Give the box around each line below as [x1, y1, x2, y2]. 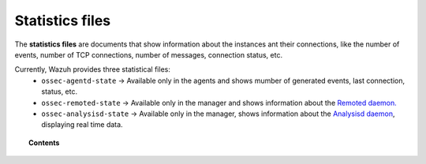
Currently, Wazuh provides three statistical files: [14, 65, 171, 74]
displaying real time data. [41, 120, 123, 129]
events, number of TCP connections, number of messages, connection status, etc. [14, 50, 283, 59]
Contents [28, 138, 60, 147]
